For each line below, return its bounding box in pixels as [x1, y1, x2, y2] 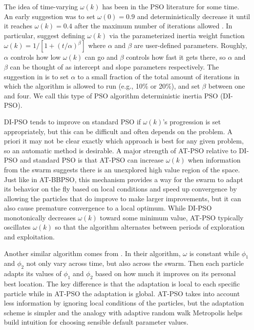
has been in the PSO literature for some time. [102, 1, 239, 11]
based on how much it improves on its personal [95, 268, 236, 279]
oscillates [4, 222, 31, 232]
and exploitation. [4, 232, 55, 242]
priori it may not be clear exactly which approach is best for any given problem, [4, 136, 244, 146]
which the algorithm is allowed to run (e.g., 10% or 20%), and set [4, 81, 200, 91]
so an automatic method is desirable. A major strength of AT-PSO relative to [4, 145, 237, 155]
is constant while [189, 248, 240, 258]
